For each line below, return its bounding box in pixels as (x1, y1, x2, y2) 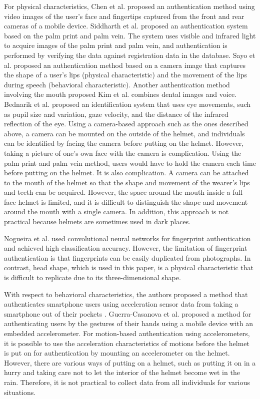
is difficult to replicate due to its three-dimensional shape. (4, 272, 181, 283)
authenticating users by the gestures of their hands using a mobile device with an (4, 318, 253, 329)
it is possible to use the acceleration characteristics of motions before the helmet (4, 338, 250, 348)
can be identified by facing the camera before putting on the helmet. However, (4, 138, 244, 148)
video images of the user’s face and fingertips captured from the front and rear (4, 10, 244, 21)
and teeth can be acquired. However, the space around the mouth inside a (4, 187, 230, 197)
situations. (4, 387, 36, 397)
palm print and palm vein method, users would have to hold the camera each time (4, 157, 256, 168)
